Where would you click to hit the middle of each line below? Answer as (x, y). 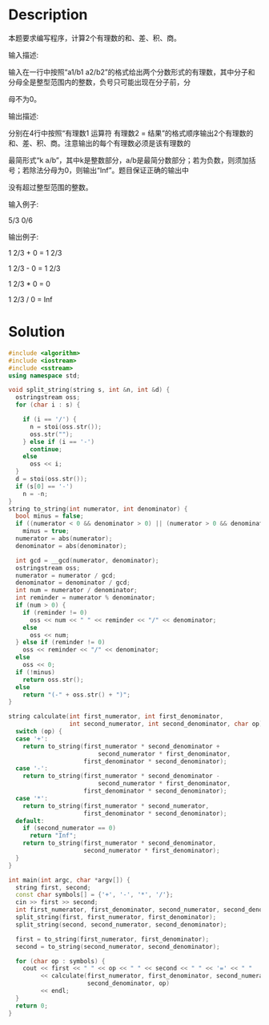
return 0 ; (32, 1006)
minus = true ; (46, 531)
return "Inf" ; (53, 836)
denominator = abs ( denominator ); (71, 546)
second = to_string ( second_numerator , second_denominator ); (118, 946)
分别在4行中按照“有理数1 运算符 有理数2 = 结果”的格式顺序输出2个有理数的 (131, 133)
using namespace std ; (44, 375)
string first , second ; (53, 887)
